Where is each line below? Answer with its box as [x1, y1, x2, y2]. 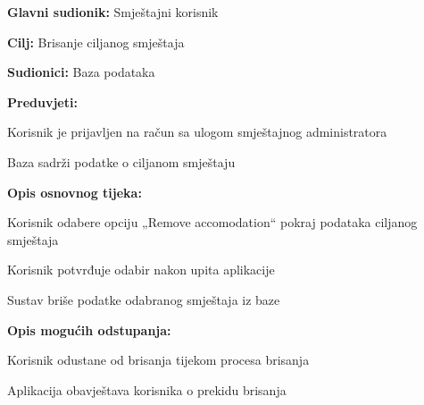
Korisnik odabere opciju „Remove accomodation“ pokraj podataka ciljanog [7, 213, 418, 232]
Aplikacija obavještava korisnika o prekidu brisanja [7, 380, 287, 399]
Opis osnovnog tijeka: [7, 182, 142, 201]
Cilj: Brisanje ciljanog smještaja [7, 32, 185, 51]
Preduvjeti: [7, 92, 78, 111]
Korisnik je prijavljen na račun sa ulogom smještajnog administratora [7, 122, 387, 141]
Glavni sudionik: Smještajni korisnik [7, 3, 219, 21]
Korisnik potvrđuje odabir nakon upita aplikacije [7, 260, 275, 279]
